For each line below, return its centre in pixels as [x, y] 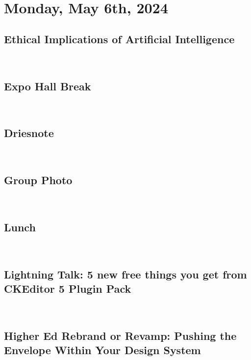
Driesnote [29, 133]
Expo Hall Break [48, 86]
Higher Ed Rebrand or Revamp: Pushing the [120, 335]
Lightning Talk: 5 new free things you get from [125, 274]
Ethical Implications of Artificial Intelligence [119, 39]
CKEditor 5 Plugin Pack [68, 289]
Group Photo [38, 180]
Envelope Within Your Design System [102, 350]
